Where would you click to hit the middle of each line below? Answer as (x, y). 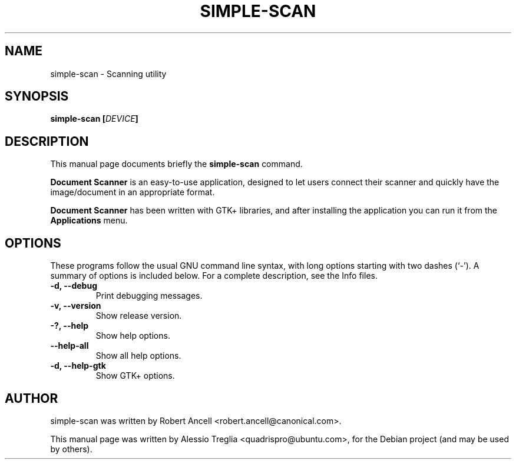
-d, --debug (74, 286)
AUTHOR (32, 398)
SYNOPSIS (37, 96)
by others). (71, 449)
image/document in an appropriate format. (133, 192)
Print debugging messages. (149, 296)
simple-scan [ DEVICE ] (94, 119)
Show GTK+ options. (135, 376)
